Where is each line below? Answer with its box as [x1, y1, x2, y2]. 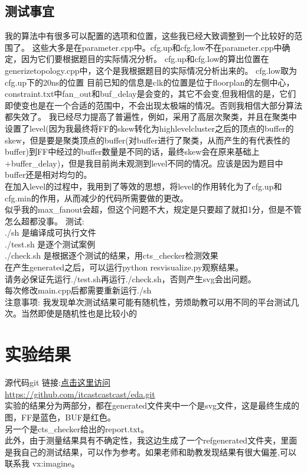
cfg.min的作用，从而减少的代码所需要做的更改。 [5, 191, 188, 204]
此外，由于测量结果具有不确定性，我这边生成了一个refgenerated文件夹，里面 [5, 434, 298, 446]
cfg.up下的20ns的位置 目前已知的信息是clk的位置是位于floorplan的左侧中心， [5, 76, 295, 88]
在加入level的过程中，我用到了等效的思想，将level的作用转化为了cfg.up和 [5, 180, 282, 192]
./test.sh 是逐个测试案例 [5, 237, 96, 250]
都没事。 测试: [29, 214, 84, 227]
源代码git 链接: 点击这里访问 [5, 376, 110, 389]
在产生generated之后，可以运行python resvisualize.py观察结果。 [5, 261, 244, 273]
